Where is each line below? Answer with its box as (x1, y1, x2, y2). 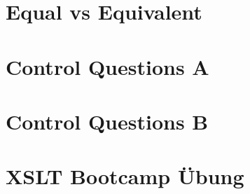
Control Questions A (6, 52, 209, 81)
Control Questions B (6, 106, 209, 135)
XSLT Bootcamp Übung (6, 162, 244, 190)
